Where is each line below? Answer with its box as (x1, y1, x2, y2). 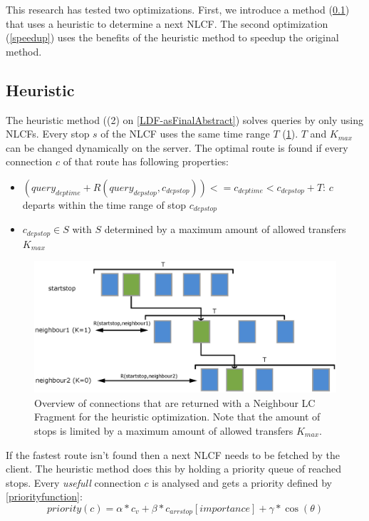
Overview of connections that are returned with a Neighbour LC (34, 395, 316, 410)
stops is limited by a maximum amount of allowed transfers (34, 423, 293, 438)
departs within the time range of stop (22, 197, 187, 212)
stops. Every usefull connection (6, 475, 141, 490)
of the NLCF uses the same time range (100, 126, 270, 141)
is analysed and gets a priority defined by (152, 475, 332, 490)
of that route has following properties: (63, 154, 229, 169)
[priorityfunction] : (6, 489, 83, 504)
